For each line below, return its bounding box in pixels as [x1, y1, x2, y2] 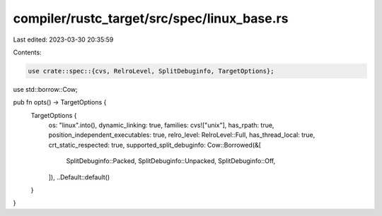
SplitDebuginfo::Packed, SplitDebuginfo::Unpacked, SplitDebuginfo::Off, [66, 157, 276, 165]
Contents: [13, 48, 42, 56]
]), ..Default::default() [48, 173, 110, 181]
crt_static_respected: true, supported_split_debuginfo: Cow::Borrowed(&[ [48, 140, 262, 149]
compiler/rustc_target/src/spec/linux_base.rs [13, 11, 289, 26]
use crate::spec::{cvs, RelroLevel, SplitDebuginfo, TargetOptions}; [28, 67, 274, 75]
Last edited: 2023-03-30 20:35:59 [13, 35, 114, 44]
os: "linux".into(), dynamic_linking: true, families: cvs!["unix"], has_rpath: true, [48, 121, 274, 130]
